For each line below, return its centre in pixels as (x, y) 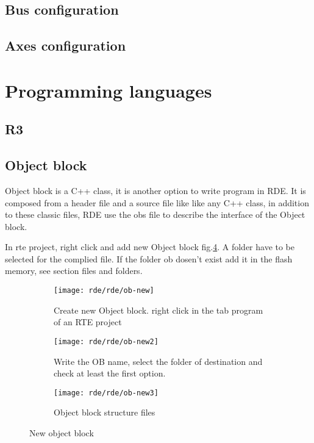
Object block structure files (105, 412)
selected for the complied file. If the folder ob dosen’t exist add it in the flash (149, 258)
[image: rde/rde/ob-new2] (106, 341)
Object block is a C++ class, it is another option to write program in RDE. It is (155, 190)
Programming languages (109, 90)
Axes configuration (66, 45)
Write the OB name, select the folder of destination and (158, 361)
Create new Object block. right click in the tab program (159, 310)
